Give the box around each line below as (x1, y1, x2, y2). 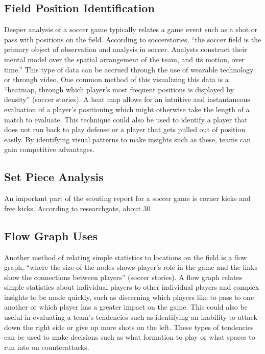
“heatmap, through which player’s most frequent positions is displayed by (4, 84, 234, 94)
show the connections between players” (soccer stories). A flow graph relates (4, 271, 243, 282)
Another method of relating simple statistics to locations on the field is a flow (4, 251, 247, 262)
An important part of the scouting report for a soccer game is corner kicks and (4, 193, 251, 204)
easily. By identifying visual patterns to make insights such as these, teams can (4, 134, 251, 144)
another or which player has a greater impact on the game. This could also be (4, 301, 248, 312)
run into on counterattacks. (4, 341, 89, 352)
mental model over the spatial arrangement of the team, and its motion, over (4, 54, 245, 64)
